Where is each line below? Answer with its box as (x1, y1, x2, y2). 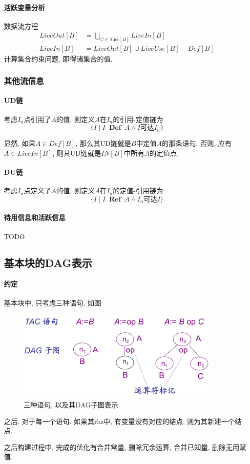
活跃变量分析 (4, 2, 45, 12)
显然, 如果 (4, 138, 36, 148)
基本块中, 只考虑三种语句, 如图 (4, 297, 102, 307)
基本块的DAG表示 (4, 255, 92, 270)
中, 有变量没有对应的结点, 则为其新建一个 (103, 416, 235, 426)
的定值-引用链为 (113, 185, 163, 196)
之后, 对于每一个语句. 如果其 (4, 416, 95, 426)
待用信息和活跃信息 (4, 212, 65, 222)
